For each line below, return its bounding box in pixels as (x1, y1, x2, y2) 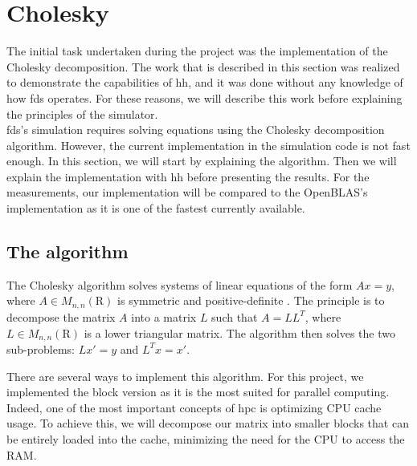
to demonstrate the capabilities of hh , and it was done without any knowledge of (6, 74, 403, 91)
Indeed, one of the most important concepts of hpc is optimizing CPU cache (6, 399, 382, 415)
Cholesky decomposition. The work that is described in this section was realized (6, 58, 400, 75)
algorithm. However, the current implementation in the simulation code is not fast (6, 136, 411, 153)
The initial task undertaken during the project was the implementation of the (6, 43, 388, 59)
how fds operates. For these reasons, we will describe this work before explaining (6, 89, 403, 106)
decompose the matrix (6, 308, 116, 325)
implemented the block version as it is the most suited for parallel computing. (6, 383, 390, 400)
